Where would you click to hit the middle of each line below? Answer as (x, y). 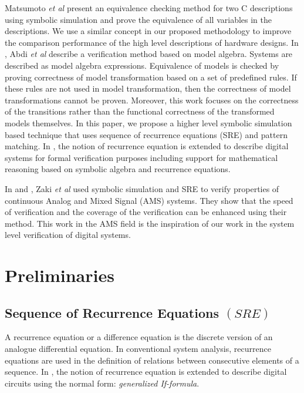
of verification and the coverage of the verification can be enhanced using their (146, 212)
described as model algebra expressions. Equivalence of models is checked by (142, 65)
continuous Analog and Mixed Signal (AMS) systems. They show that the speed (149, 200)
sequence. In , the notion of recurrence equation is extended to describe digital (146, 372)
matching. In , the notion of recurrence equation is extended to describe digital (147, 146)
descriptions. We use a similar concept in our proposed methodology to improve (148, 31)
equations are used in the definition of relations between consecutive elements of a (152, 360)
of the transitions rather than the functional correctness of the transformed (140, 111)
